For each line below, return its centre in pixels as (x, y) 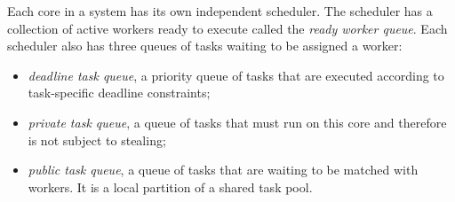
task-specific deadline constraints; (119, 93)
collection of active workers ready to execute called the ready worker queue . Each (227, 28)
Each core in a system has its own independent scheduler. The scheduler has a (220, 11)
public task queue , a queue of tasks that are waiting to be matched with (223, 170)
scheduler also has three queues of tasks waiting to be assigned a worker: (205, 46)
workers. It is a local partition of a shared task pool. (170, 186)
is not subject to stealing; (97, 140)
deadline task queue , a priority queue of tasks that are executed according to (236, 75)
